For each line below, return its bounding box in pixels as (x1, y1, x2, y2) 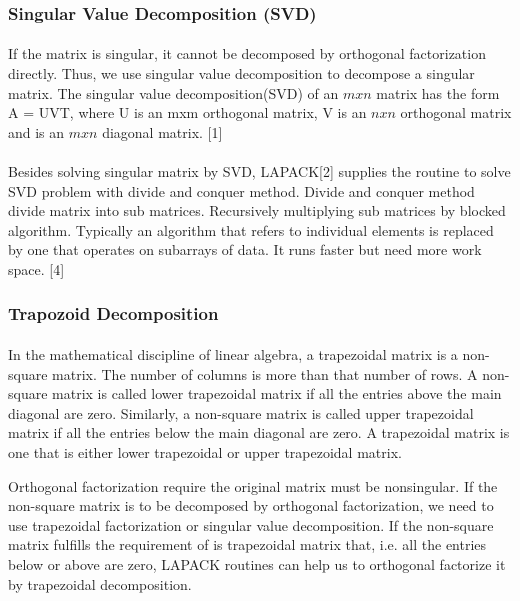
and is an (8, 121, 65, 142)
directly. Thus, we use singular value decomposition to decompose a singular (8, 63, 475, 84)
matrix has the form (376, 82, 500, 103)
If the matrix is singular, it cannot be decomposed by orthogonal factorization (8, 43, 486, 64)
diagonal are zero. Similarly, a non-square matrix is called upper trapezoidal (8, 402, 474, 423)
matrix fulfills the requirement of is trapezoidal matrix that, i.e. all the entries (8, 534, 487, 555)
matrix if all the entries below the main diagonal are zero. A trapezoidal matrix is (8, 422, 510, 443)
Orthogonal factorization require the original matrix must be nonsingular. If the (8, 475, 498, 496)
